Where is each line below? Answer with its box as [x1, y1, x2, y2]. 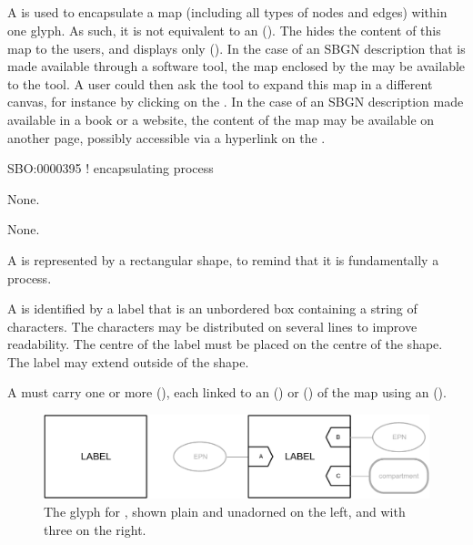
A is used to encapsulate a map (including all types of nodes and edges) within [7, 3, 448, 22]
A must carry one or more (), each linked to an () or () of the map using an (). [7, 383, 447, 402]
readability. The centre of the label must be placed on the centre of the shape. [7, 334, 443, 354]
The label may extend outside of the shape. [7, 352, 249, 371]
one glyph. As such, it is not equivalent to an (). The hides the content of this [7, 20, 441, 39]
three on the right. [44, 519, 146, 539]
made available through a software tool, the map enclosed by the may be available [7, 57, 466, 76]
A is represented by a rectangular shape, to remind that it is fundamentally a [7, 250, 439, 269]
